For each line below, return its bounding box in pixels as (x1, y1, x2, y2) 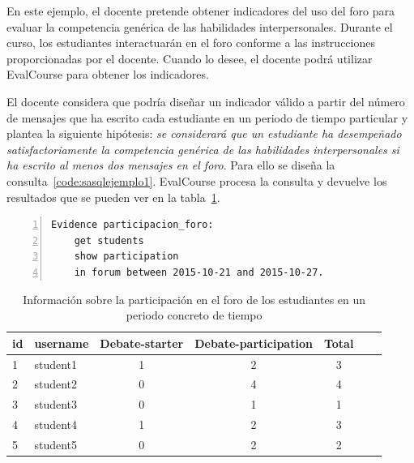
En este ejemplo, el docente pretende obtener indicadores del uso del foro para (6, 2, 395, 19)
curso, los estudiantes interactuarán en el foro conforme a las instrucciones (6, 34, 375, 51)
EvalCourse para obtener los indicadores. (6, 66, 209, 83)
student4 (34, 416, 78, 433)
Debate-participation (194, 334, 313, 351)
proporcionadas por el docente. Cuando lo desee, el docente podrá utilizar (6, 49, 373, 66)
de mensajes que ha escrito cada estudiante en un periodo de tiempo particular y (6, 109, 408, 126)
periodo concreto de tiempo (126, 307, 262, 324)
